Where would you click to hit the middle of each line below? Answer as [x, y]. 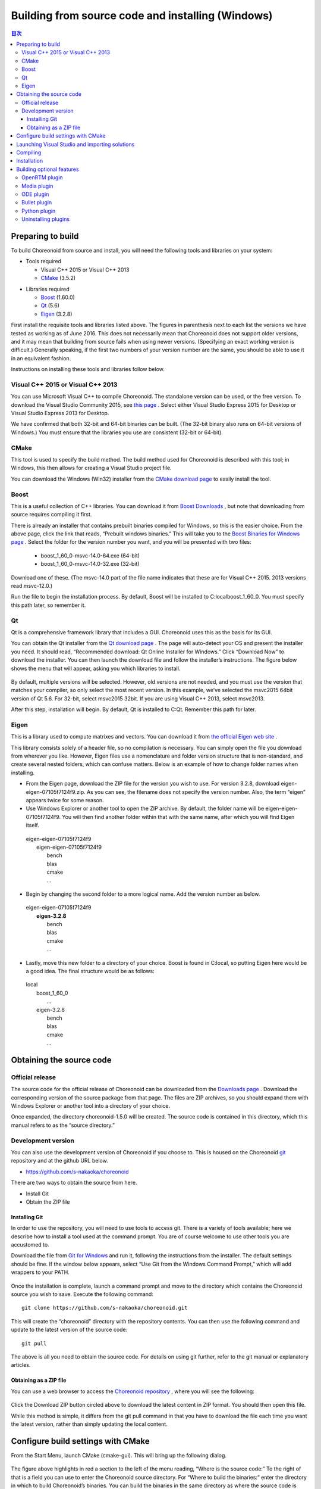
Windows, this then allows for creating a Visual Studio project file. [91, 468]
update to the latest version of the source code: [69, 1330]
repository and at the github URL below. [59, 1161]
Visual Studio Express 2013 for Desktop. [60, 413]
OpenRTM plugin [42, 177]
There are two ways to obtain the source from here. [74, 1183]
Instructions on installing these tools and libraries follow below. [88, 369]
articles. [21, 1365]
